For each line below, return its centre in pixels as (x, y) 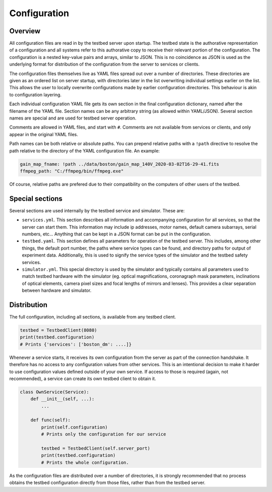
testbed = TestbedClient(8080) (59, 330)
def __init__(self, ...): (62, 399)
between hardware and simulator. (57, 290)
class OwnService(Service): (54, 392)
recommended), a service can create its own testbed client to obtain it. (83, 379)
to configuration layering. (36, 95)
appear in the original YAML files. (44, 134)
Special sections (36, 198)
